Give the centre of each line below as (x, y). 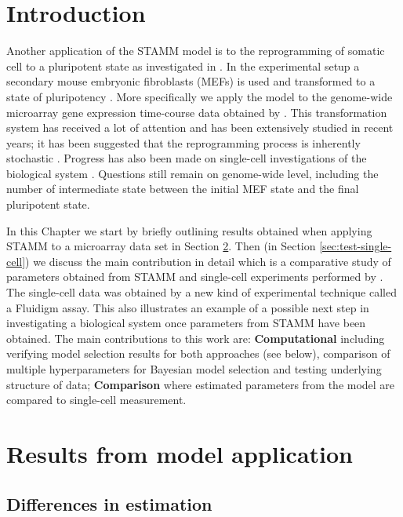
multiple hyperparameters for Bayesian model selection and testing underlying (194, 369)
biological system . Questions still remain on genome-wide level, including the (192, 173)
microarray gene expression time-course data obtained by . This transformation (197, 112)
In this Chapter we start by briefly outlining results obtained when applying (189, 230)
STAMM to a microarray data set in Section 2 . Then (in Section (161, 246)
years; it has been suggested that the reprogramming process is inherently (183, 142)
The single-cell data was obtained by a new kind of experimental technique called (201, 292)
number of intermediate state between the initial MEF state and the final (183, 189)
